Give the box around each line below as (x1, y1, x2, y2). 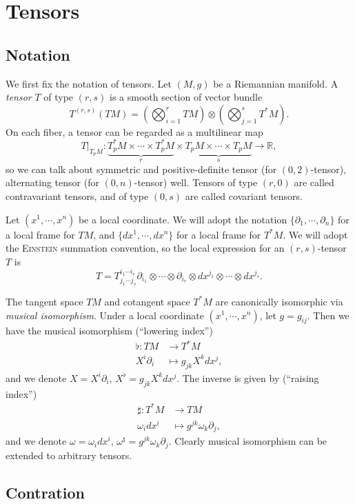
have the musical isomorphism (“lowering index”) (6, 323, 213, 338)
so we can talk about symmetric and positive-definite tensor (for (6, 161, 277, 176)
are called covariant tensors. (185, 188, 303, 203)
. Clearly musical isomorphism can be (168, 434, 327, 448)
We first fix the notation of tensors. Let (6, 76, 172, 90)
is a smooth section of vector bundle (109, 90, 263, 104)
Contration (6, 481, 85, 503)
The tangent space (6, 294, 83, 308)
